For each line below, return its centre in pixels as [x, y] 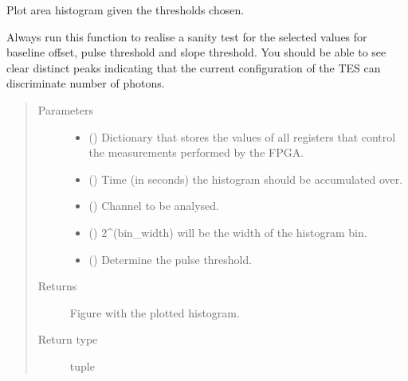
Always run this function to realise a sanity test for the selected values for [187, 36]
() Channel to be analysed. [154, 206]
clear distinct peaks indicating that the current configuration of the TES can [194, 67]
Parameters [65, 109]
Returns [57, 286]
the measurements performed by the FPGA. [196, 152]
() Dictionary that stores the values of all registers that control [242, 136]
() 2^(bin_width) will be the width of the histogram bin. [228, 232]
